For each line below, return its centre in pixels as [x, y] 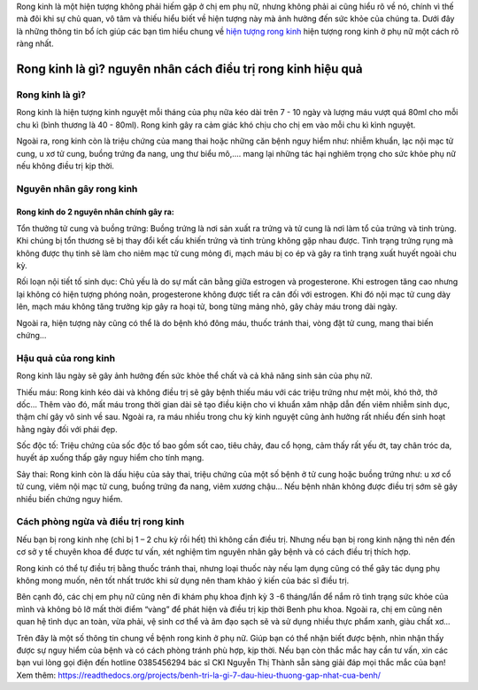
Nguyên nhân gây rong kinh [77, 189]
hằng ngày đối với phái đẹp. [67, 429]
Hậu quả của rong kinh [66, 358]
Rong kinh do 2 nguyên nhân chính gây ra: [95, 212]
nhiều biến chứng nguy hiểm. [69, 499]
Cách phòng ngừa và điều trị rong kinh [100, 522]
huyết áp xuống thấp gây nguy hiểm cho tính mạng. [110, 458]
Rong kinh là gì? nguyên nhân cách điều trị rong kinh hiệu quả [189, 69]
